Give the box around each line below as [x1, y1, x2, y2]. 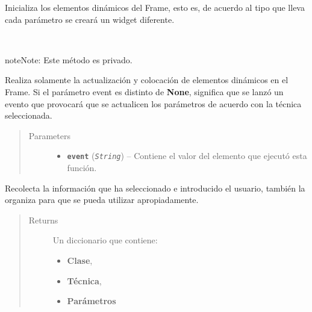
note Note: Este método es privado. [5, 53, 133, 66]
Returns [28, 213, 58, 226]
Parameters [28, 129, 70, 142]
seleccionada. [5, 109, 52, 122]
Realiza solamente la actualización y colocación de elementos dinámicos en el [5, 73, 289, 86]
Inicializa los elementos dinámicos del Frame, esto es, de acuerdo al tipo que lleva [5, 1, 305, 13]
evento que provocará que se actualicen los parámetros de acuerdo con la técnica [5, 97, 302, 110]
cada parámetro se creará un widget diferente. [5, 13, 175, 25]
